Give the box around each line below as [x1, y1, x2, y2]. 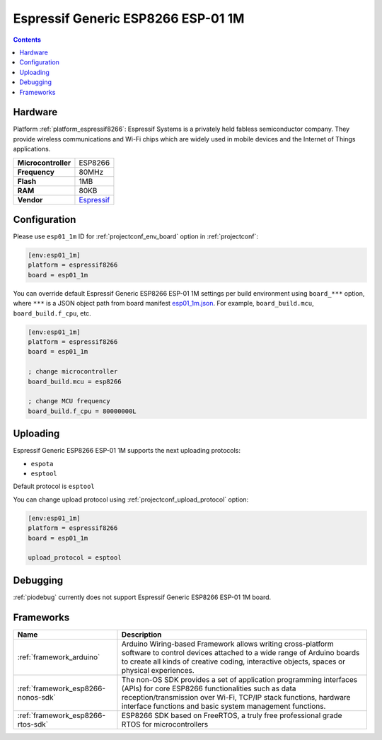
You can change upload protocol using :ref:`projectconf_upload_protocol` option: [13, 495, 249, 504]
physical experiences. [121, 665, 195, 675]
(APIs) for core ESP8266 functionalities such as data [121, 683, 296, 693]
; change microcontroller [28, 368, 118, 376]
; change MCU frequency [28, 397, 111, 405]
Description [121, 630, 162, 640]
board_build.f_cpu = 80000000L [28, 407, 137, 415]
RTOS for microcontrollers [121, 719, 209, 729]
